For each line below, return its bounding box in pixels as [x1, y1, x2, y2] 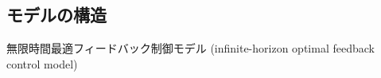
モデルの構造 [6, 2, 107, 27]
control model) [6, 55, 78, 72]
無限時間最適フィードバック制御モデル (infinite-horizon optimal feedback [6, 40, 375, 57]
